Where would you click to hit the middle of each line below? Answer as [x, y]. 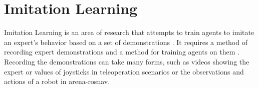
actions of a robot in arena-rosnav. [57, 81]
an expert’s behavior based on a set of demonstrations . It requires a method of [126, 42]
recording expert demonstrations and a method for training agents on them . [122, 52]
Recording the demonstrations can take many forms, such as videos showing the [127, 61]
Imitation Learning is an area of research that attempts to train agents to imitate [129, 32]
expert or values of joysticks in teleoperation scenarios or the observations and [124, 71]
